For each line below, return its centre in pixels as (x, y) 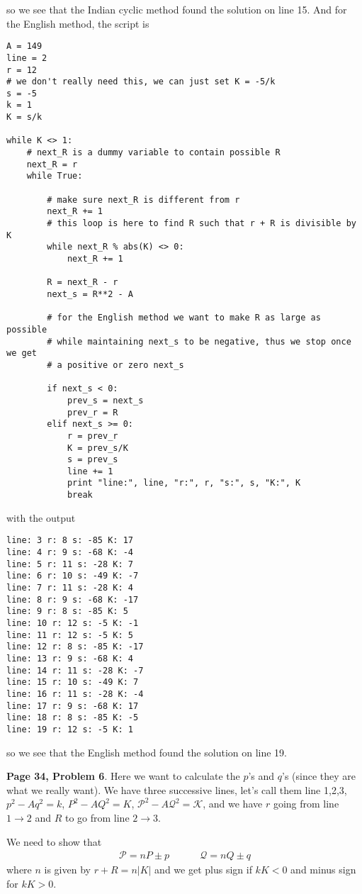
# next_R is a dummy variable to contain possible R (153, 153)
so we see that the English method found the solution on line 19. (147, 752)
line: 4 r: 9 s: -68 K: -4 (70, 553)
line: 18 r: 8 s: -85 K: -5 (73, 718)
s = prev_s (92, 460)
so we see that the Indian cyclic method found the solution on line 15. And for (177, 9)
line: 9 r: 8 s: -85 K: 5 (67, 611)
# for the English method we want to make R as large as (184, 318)
